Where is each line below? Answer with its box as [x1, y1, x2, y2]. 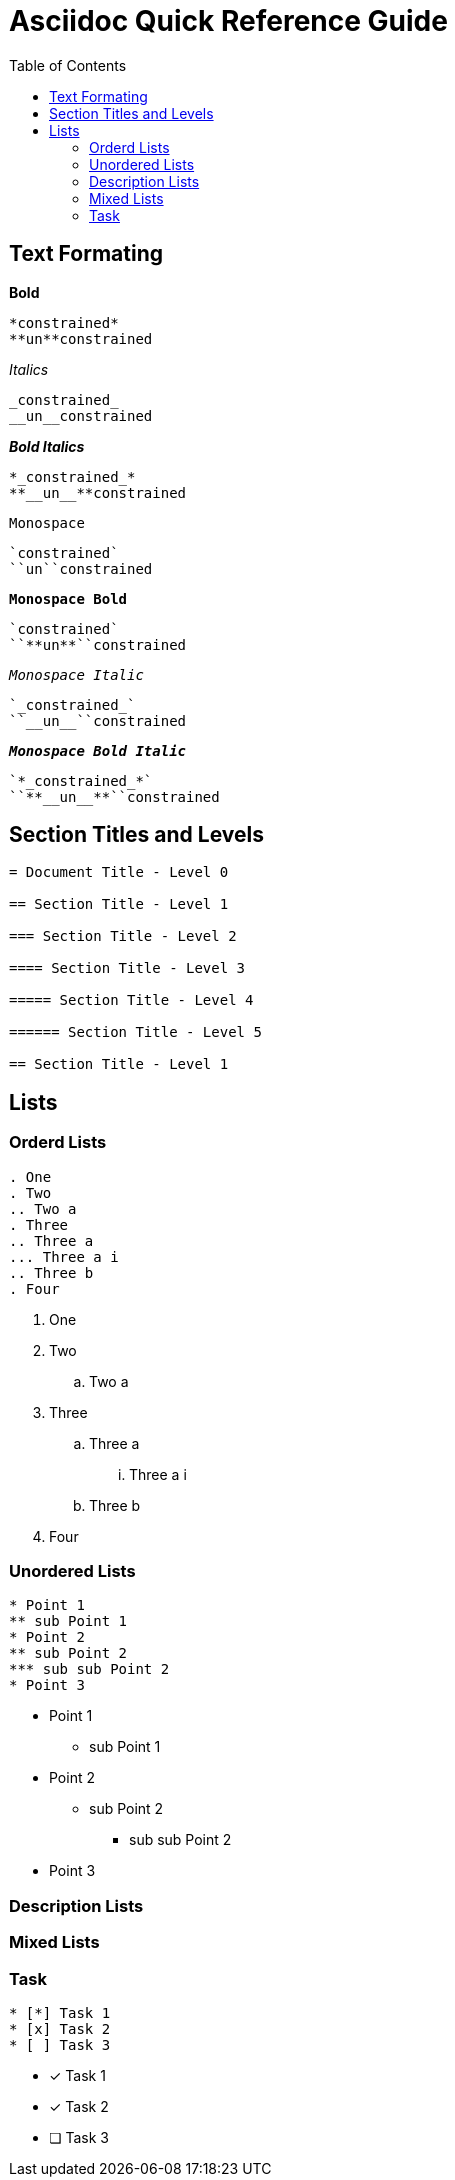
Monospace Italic [9, 666, 144, 683]
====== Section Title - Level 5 [9, 1024, 262, 1041]
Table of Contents [9, 56, 127, 74]
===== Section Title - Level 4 [9, 992, 254, 1009]
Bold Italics [9, 437, 85, 455]
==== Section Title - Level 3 [9, 960, 246, 977]
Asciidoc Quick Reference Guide [9, 4, 448, 38]
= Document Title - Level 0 [9, 864, 229, 881]
